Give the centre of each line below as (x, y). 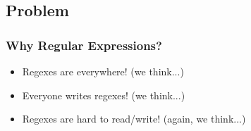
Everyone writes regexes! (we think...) (104, 95)
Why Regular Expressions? (84, 45)
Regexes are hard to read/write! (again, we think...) (134, 119)
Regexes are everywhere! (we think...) (103, 71)
